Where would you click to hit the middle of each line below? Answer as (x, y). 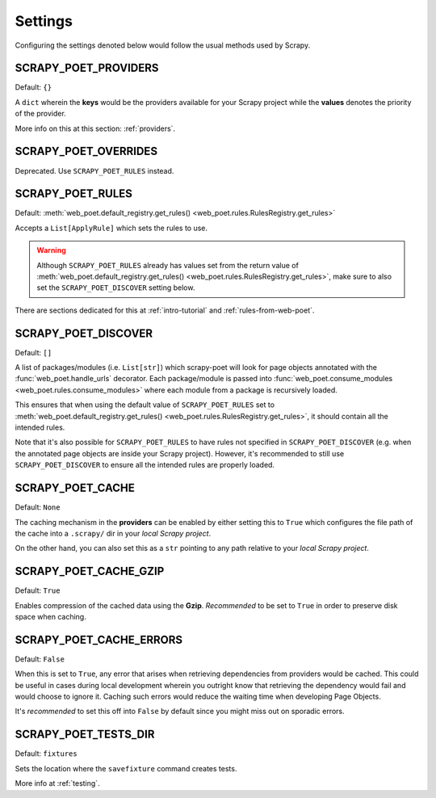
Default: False (40, 659)
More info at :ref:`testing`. (57, 783)
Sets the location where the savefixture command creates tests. (126, 768)
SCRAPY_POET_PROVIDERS (87, 68)
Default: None (38, 507)
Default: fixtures (46, 754)
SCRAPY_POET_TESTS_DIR (85, 735)
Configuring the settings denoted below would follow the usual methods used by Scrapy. (163, 45)
